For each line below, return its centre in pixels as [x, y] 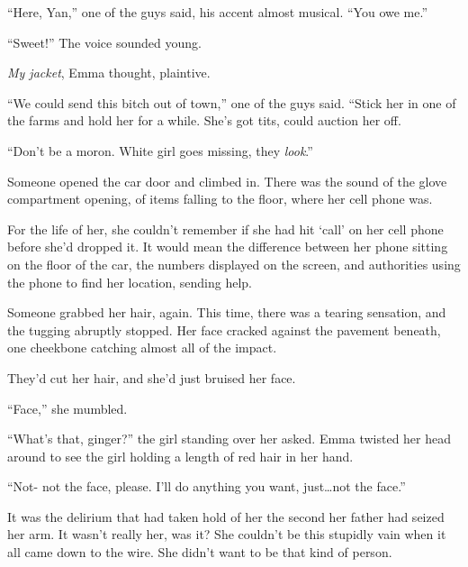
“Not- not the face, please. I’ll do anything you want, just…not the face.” [207, 486]
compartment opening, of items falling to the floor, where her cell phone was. [220, 199]
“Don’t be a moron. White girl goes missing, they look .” [160, 150]
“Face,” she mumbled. [67, 408]
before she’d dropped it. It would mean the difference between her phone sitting [228, 247]
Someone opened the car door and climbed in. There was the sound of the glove [227, 181]
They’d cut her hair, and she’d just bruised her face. [152, 377]
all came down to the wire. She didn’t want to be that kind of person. [200, 552]
